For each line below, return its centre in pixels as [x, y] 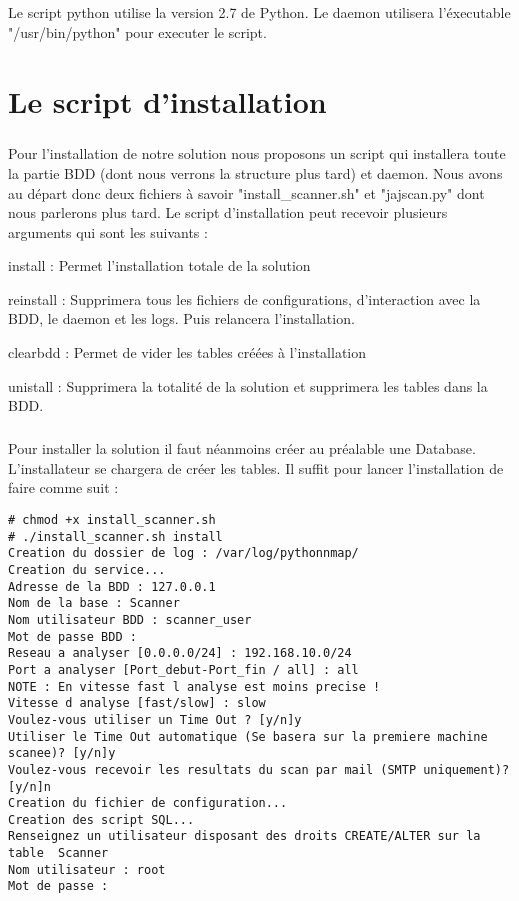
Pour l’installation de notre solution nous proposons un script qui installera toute [257, 153]
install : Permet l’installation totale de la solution [159, 265]
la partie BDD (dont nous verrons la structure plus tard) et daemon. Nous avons [255, 172]
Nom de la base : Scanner [94, 603]
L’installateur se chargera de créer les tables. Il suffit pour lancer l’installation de [256, 467]
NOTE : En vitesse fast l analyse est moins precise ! [194, 686]
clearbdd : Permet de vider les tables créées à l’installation [187, 352]
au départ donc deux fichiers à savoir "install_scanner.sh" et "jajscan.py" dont [246, 192]
